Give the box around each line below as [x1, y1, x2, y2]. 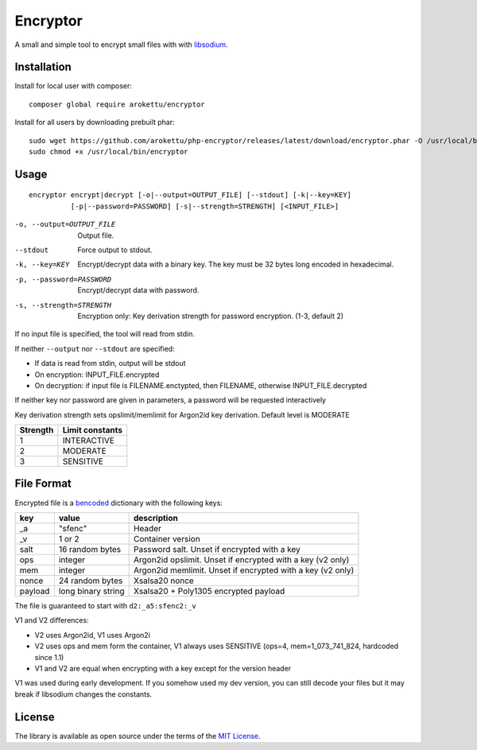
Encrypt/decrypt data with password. [77, 286, 200, 295]
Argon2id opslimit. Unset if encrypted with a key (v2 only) [133, 554, 350, 565]
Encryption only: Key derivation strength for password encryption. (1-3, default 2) [77, 311, 344, 321]
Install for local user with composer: [14, 81, 133, 91]
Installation [14, 60, 72, 74]
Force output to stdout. [77, 245, 153, 255]
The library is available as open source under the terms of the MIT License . [14, 731, 261, 740]
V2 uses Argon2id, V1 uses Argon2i [34, 630, 151, 639]
